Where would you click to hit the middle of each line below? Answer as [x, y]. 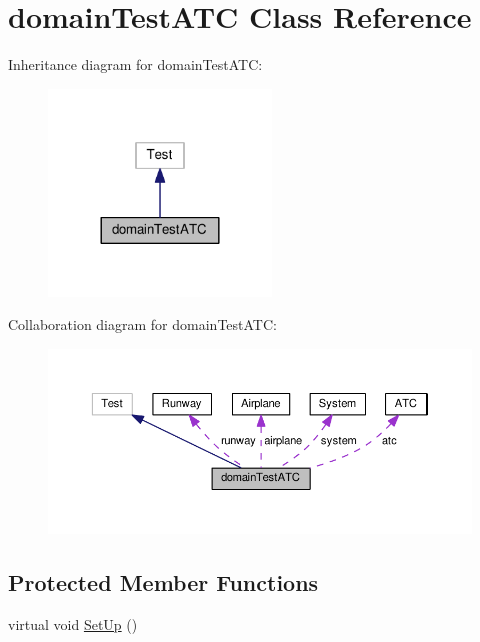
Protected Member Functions [163, 582]
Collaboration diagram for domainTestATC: [142, 324]
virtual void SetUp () [73, 624]
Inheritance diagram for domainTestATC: [135, 64]
